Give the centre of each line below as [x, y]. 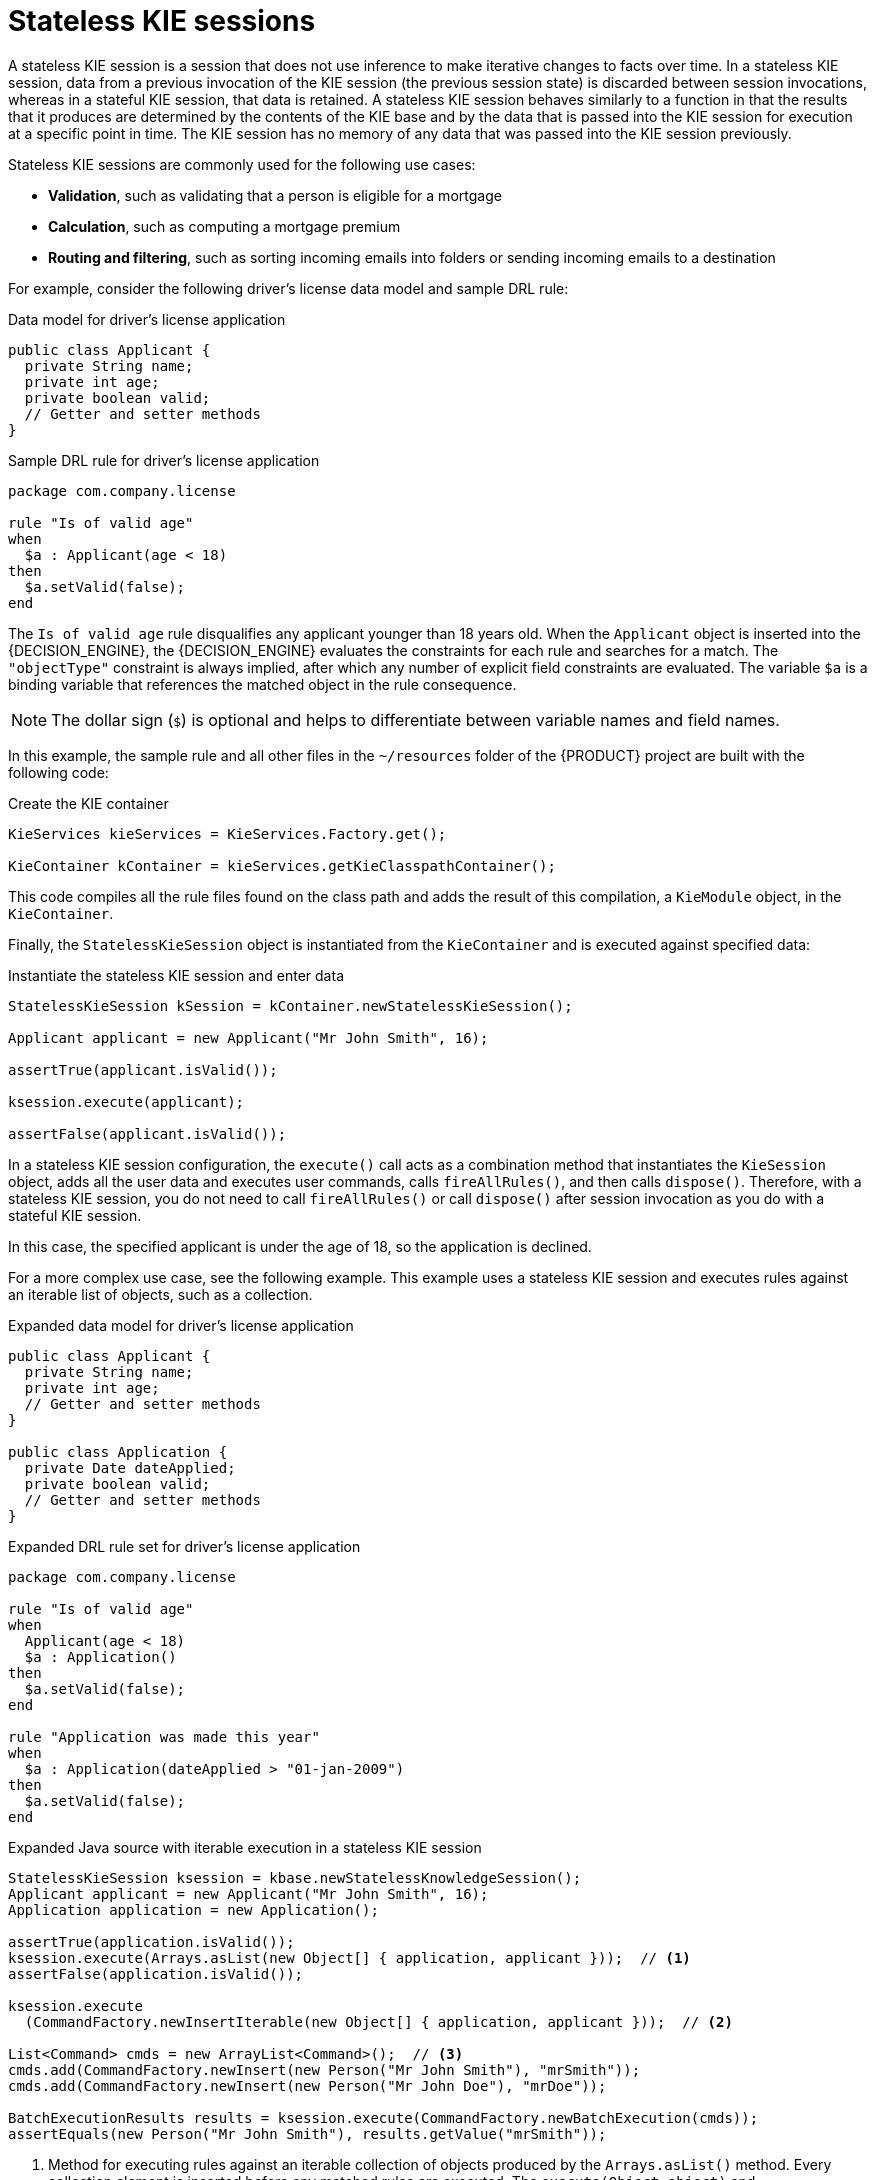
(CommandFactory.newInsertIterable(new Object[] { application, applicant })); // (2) [378, 2021]
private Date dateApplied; [130, 1467]
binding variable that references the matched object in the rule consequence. [262, 684]
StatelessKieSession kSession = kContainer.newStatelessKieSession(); [290, 1005]
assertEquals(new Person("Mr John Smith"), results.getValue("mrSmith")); [307, 2133]
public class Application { [118, 1451]
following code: [58, 772]
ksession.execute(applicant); [126, 1101]
